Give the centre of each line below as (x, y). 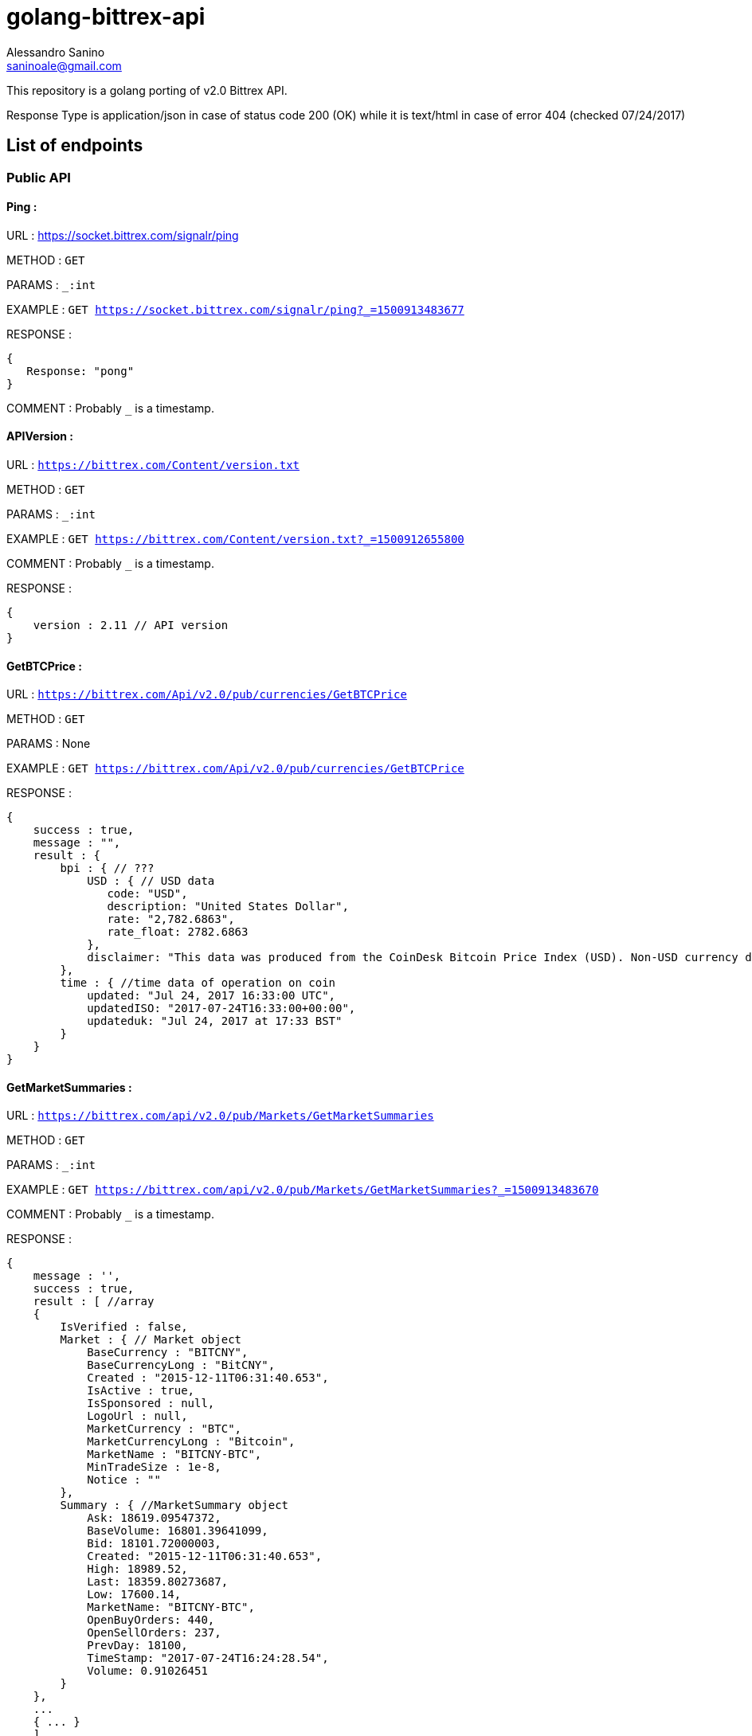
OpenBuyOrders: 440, (151, 1620)
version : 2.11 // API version (131, 626)
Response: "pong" (80, 371)
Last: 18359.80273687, (158, 1582)
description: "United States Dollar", (228, 907)
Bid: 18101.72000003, (154, 1544)
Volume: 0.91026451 (147, 1671)
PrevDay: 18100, (137, 1646)
